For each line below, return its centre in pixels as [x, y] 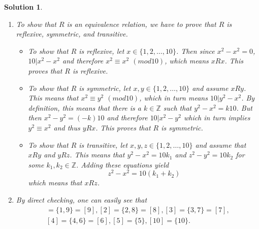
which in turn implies [217, 118]
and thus [67, 127]
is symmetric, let [105, 88]
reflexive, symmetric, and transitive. [72, 34]
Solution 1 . [23, 7]
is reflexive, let [102, 51]
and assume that [221, 144]
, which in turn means [173, 98]
